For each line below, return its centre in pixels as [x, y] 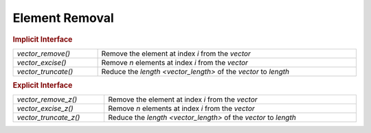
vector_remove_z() [47, 99]
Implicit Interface [43, 39]
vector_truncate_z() [48, 118]
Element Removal [64, 18]
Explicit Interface [43, 86]
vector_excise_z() [45, 108]
